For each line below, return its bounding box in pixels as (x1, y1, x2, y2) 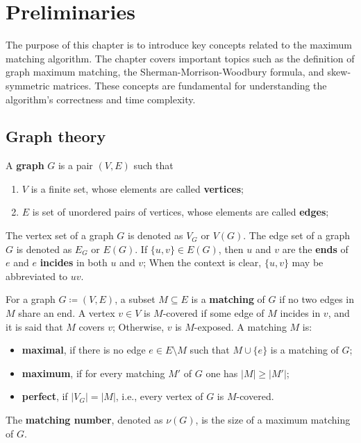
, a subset (115, 292, 156, 306)
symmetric (6, 78, 50, 92)
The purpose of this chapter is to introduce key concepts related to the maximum (6, 37, 352, 52)
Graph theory (6, 125, 106, 147)
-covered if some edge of (162, 306, 265, 320)
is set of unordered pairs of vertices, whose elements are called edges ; (32, 205, 329, 219)
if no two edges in (279, 292, 355, 306)
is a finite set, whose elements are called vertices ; (31, 181, 244, 196)
